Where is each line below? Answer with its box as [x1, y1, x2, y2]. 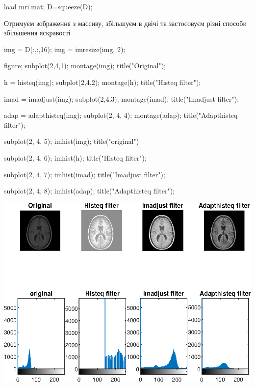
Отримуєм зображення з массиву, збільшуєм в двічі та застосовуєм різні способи [4, 18, 247, 28]
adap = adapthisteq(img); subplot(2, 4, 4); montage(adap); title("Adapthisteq [4, 110, 238, 120]
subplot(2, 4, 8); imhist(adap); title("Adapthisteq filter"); [4, 186, 175, 196]
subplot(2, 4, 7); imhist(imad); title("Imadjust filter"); [4, 169, 165, 179]
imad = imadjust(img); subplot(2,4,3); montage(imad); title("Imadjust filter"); [4, 93, 239, 104]
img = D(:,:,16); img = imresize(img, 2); [4, 44, 126, 54]
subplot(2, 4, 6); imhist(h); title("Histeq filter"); [4, 152, 147, 163]
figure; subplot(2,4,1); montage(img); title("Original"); [4, 60, 166, 71]
